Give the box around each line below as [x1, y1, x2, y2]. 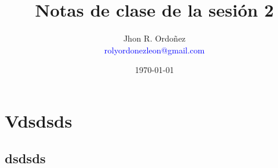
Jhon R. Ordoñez [123, 32, 186, 45]
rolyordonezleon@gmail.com [104, 43, 205, 56]
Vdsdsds [5, 108, 72, 132]
